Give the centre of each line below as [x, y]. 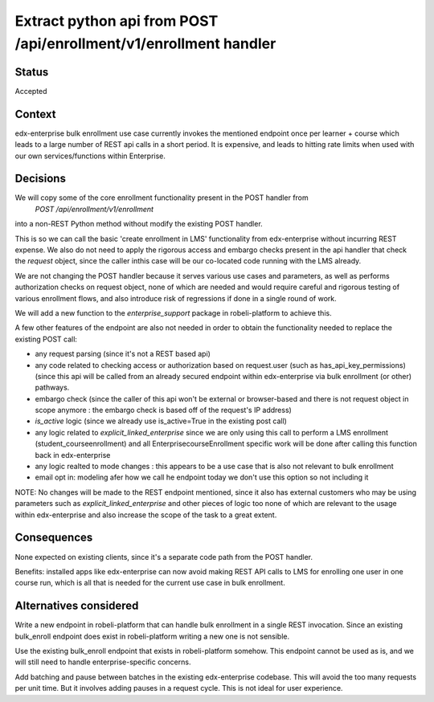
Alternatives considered [77, 606]
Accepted [31, 91]
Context [35, 114]
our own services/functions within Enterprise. [90, 156]
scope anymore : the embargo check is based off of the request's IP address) [164, 410]
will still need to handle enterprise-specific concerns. [103, 662]
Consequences [54, 538]
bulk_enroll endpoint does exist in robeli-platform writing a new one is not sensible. [152, 636]
